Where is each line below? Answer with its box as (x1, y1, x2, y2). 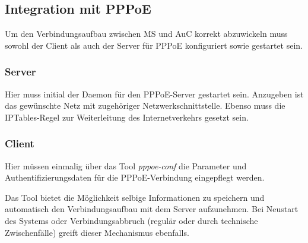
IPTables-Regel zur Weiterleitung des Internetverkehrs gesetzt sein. (5, 111, 249, 123)
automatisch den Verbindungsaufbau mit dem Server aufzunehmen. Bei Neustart (5, 203, 299, 215)
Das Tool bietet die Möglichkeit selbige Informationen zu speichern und (5, 191, 265, 203)
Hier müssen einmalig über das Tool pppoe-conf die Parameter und (5, 159, 247, 172)
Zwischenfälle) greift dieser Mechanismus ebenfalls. (5, 226, 189, 238)
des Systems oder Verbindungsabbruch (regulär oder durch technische (5, 214, 258, 226)
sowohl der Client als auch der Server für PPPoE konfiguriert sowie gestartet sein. (5, 39, 303, 51)
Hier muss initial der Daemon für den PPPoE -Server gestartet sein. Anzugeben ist (5, 87, 304, 100)
